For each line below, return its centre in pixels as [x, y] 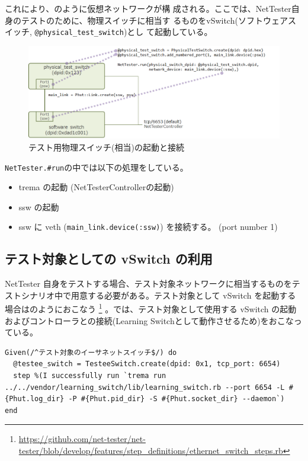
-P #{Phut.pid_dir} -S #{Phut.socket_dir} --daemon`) [177, 399]
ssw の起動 [39, 207]
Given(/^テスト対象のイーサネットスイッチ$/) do [91, 352]
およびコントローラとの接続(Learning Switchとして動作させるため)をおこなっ [153, 320]
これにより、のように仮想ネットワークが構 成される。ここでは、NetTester [148, 8]
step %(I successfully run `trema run [90, 376]
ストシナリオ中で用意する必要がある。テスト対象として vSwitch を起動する [150, 295]
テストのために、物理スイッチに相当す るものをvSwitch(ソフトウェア [154, 20]
